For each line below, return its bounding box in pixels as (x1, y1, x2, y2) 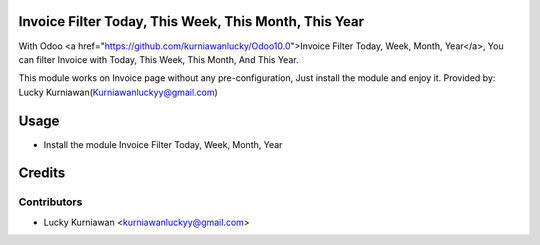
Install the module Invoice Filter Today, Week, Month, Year (43, 138, 283, 150)
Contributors (18, 195, 83, 209)
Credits (18, 165, 66, 182)
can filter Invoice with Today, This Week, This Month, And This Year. (18, 53, 299, 65)
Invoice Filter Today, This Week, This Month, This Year (18, 13, 365, 30)
